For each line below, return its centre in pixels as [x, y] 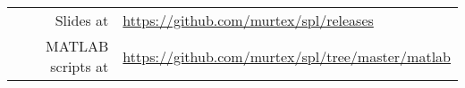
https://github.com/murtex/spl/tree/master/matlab [287, 56]
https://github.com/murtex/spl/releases [248, 20]
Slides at [82, 20]
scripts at [80, 66]
